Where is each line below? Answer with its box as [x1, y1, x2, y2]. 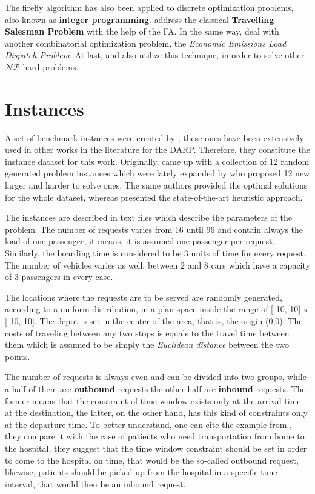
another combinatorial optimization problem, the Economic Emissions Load [5, 36, 287, 49]
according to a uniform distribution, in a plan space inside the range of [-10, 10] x [5, 302, 308, 315]
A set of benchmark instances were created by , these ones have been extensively [5, 131, 304, 144]
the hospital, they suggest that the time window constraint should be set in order [5, 441, 307, 454]
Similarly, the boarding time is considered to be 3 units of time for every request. [5, 247, 306, 259]
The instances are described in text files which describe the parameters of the [5, 211, 292, 224]
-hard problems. [19, 60, 79, 73]
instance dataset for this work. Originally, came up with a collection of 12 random [5, 155, 310, 167]
